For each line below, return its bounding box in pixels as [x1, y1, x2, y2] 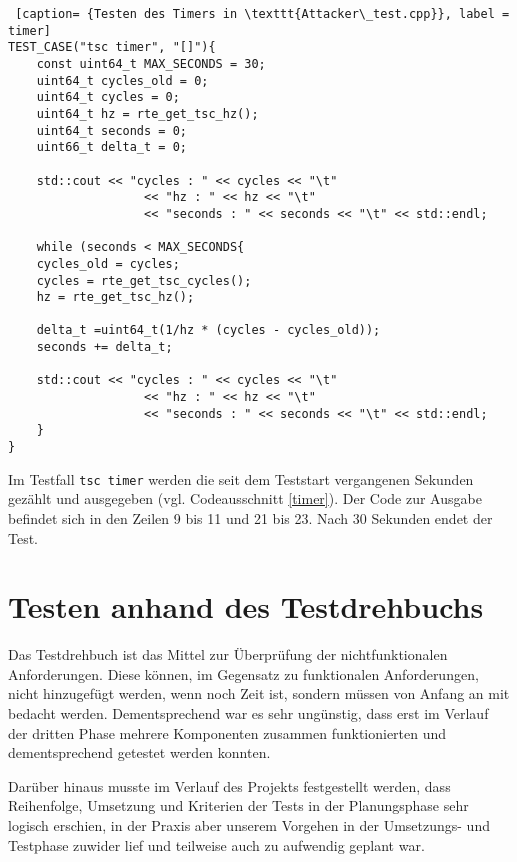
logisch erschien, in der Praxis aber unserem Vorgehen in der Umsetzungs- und [8, 815, 490, 836]
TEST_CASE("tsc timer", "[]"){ [8, 40, 216, 55]
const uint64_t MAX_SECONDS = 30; [36, 56, 266, 71]
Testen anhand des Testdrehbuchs [8, 586, 484, 627]
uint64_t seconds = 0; [36, 123, 187, 138]
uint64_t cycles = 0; [36, 90, 180, 105]
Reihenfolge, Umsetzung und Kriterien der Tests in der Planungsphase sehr [8, 795, 469, 816]
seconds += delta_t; [36, 340, 173, 355]
